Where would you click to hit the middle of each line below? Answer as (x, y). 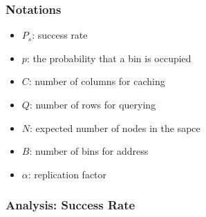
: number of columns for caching (97, 81)
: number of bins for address (89, 151)
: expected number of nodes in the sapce (115, 128)
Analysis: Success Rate (71, 205)
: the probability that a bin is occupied (109, 58)
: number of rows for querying (93, 104)
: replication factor (67, 174)
